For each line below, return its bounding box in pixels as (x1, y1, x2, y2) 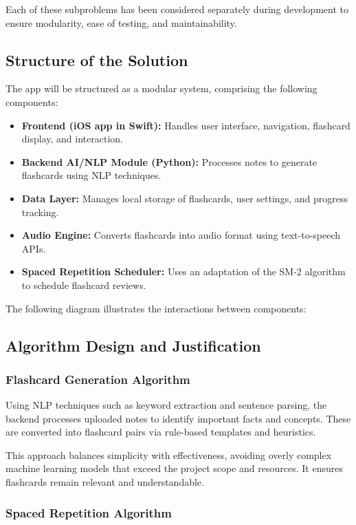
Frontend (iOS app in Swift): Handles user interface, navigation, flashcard (21, 118, 351, 132)
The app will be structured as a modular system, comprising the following (5, 81, 318, 96)
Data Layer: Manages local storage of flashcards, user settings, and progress (21, 191, 348, 205)
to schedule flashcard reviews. (21, 277, 146, 292)
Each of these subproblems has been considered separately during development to (5, 2, 348, 16)
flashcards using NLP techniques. (21, 168, 162, 182)
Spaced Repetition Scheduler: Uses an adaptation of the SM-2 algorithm (21, 264, 346, 279)
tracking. (21, 204, 59, 219)
